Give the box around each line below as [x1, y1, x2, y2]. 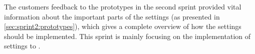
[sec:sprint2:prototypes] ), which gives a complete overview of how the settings [4, 21, 241, 31]
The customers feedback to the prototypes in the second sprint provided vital [4, 1, 241, 11]
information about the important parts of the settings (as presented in [4, 11, 220, 21]
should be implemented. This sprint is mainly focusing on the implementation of [4, 30, 250, 41]
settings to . [4, 40, 41, 51]
